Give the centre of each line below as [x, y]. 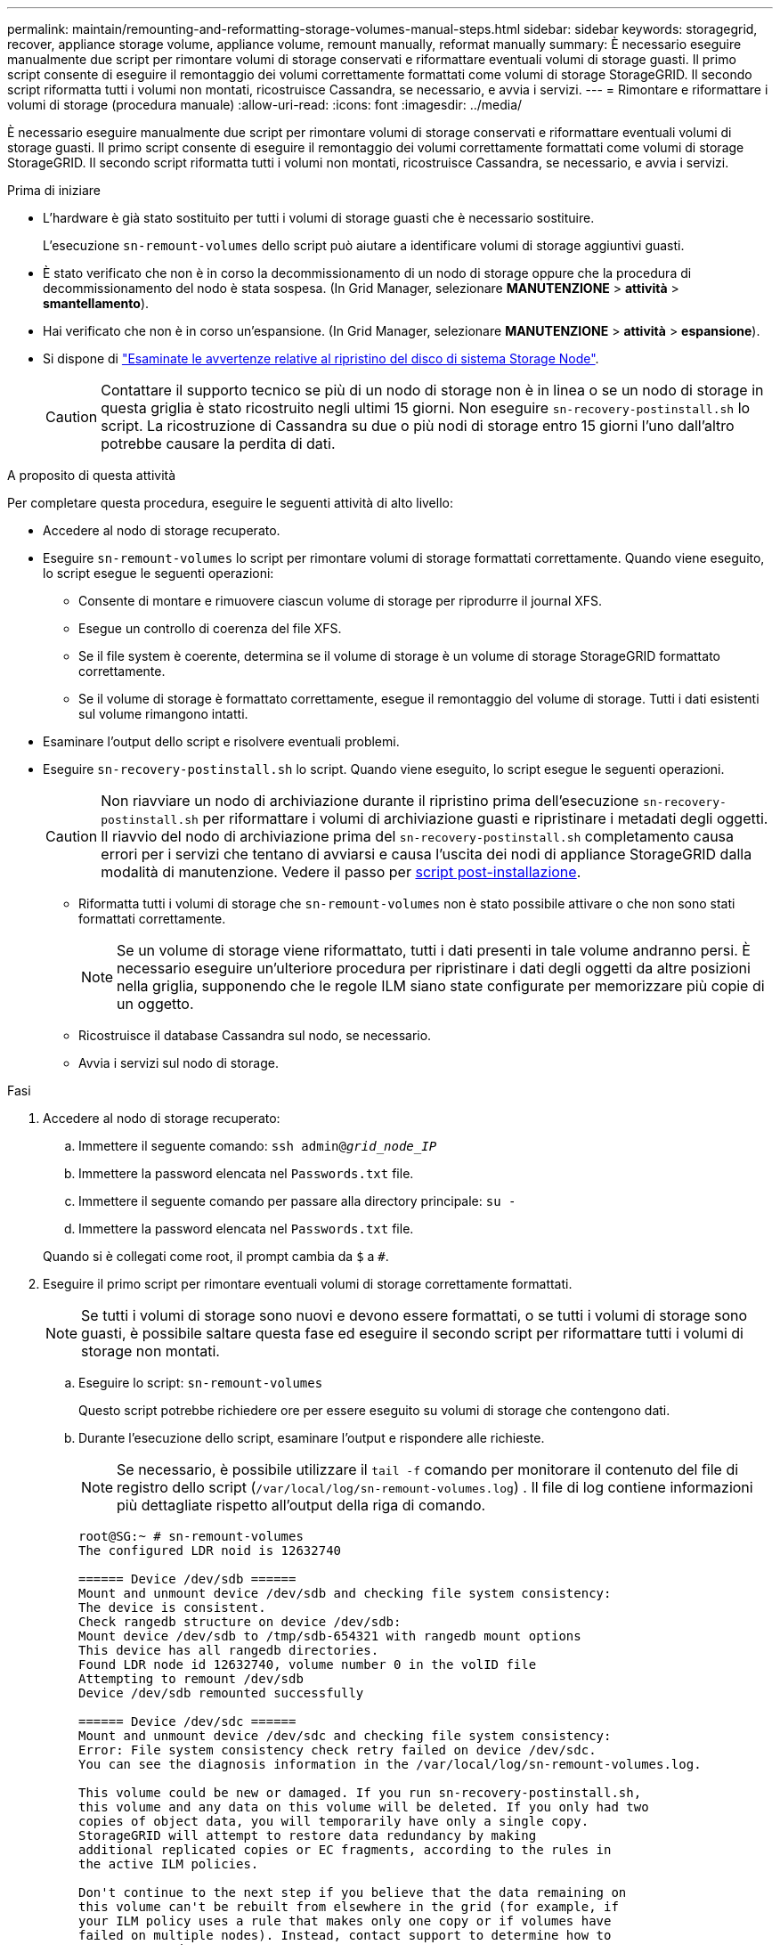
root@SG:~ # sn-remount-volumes [191, 1536]
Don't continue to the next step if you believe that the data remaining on [353, 1892]
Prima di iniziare [54, 190]
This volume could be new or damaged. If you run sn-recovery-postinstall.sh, [360, 1793]
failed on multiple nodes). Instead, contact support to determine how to [345, 1935]
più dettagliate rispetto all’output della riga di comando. [301, 1505]
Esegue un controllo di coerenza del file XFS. [210, 628]
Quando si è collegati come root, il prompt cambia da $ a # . [216, 1256]
